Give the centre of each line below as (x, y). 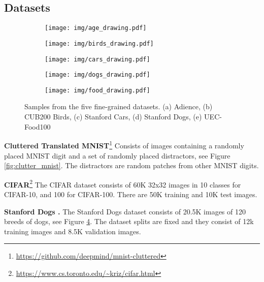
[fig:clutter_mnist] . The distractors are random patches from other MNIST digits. (131, 165)
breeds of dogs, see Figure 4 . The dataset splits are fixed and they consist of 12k (129, 221)
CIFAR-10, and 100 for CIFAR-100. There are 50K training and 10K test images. (131, 194)
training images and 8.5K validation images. (73, 231)
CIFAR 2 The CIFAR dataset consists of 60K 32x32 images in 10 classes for (123, 183)
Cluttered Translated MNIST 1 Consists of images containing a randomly (124, 145)
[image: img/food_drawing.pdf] (97, 90)
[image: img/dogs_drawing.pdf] (97, 75)
